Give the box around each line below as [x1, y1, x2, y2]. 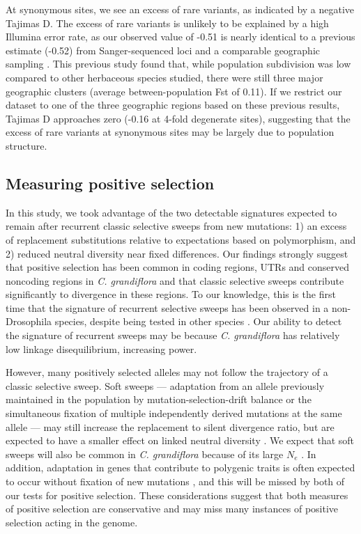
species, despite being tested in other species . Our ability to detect [54, 314, 342, 329]
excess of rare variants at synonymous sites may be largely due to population [6, 125, 335, 139]
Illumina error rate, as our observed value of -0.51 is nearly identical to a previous [6, 29, 355, 44]
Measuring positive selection [6, 172, 215, 194]
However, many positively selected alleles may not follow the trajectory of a [6, 365, 328, 379]
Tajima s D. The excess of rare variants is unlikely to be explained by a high [6, 15, 329, 30]
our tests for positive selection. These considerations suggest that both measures [6, 487, 348, 502]
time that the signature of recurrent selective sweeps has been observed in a [6, 300, 329, 315]
